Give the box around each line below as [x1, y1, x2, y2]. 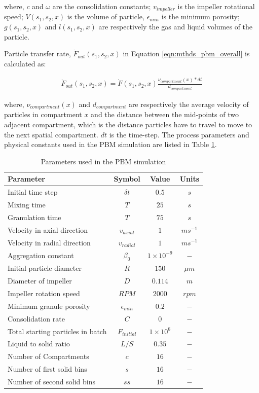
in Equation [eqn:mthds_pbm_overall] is [123, 48, 250, 59]
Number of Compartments [8, 351, 89, 362]
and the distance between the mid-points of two [91, 109, 239, 120]
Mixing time [8, 199, 46, 209]
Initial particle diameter [8, 263, 82, 273]
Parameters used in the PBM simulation [41, 156, 166, 166]
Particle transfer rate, [4, 48, 71, 59]
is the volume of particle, [67, 11, 144, 22]
